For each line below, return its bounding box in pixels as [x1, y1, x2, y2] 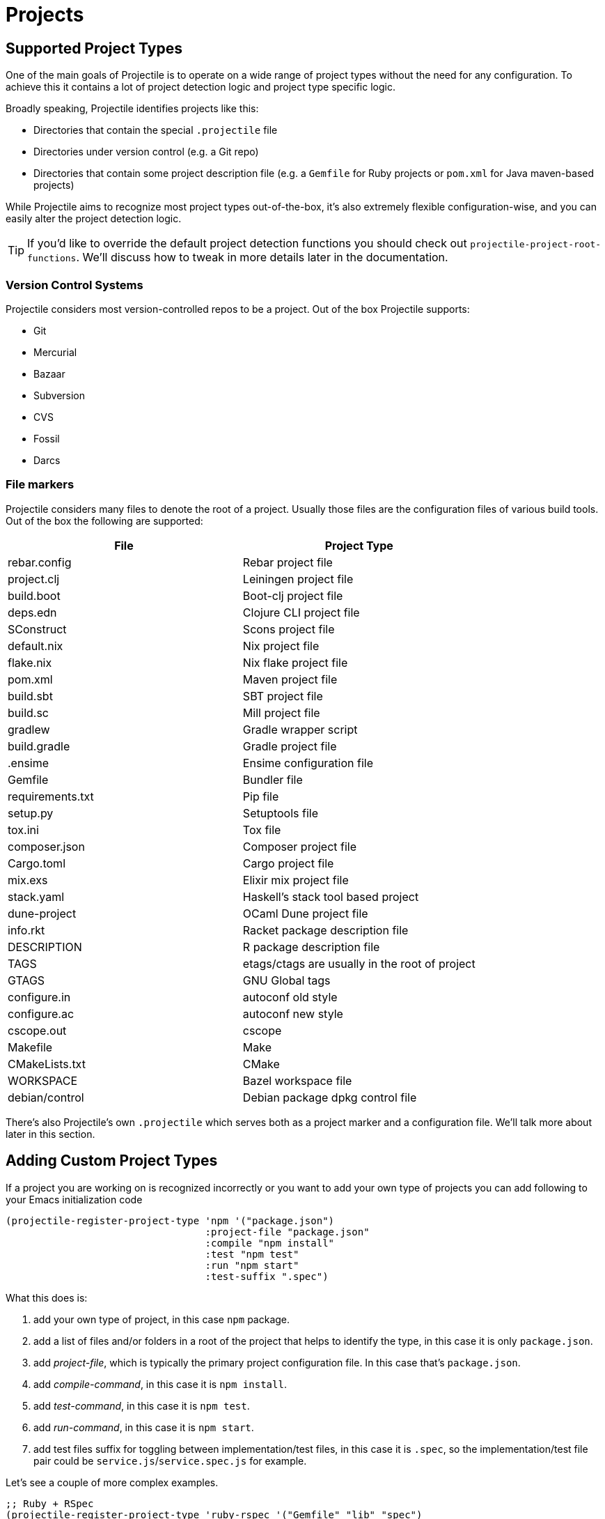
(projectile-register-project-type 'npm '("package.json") [6, 1215, 335, 1226]
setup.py [8, 805, 54, 820]
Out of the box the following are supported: [6, 514, 203, 527]
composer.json [8, 839, 85, 854]
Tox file [242, 822, 281, 837]
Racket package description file [242, 923, 409, 937]
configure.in [8, 989, 71, 1004]
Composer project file [242, 839, 357, 854]
